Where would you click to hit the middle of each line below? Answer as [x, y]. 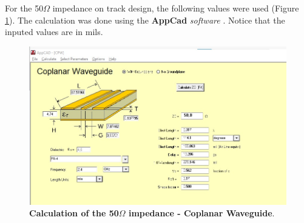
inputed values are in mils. [54, 32]
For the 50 [24, 8]
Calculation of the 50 [74, 213]
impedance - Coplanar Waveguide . [201, 213]
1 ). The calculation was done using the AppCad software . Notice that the [145, 20]
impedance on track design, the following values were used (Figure [176, 8]
